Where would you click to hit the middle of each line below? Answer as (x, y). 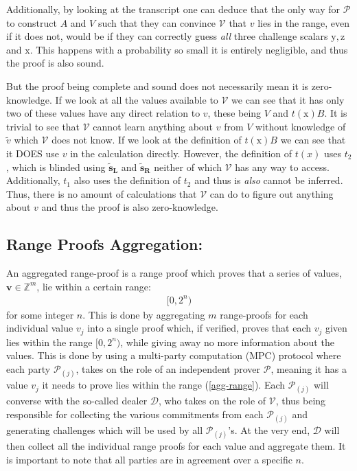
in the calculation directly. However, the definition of (181, 153)
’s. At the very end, (269, 430)
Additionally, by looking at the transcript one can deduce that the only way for (173, 9)
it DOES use (33, 153)
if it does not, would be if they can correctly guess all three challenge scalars (167, 36)
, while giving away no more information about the (227, 342)
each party (28, 369)
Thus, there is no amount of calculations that (102, 193)
